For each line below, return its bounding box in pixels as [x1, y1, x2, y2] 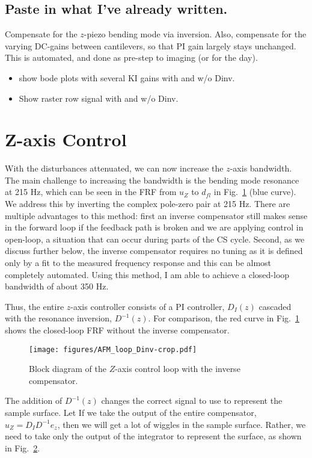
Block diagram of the [29, 362, 106, 375]
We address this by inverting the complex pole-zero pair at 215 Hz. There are [5, 197, 290, 210]
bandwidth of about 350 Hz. [5, 280, 109, 292]
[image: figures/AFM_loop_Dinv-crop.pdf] [29, 345, 197, 354]
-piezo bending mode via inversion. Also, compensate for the [84, 28, 307, 40]
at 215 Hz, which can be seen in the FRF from [5, 185, 177, 198]
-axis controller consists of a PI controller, [70, 300, 225, 312]
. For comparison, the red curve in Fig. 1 [148, 312, 299, 324]
